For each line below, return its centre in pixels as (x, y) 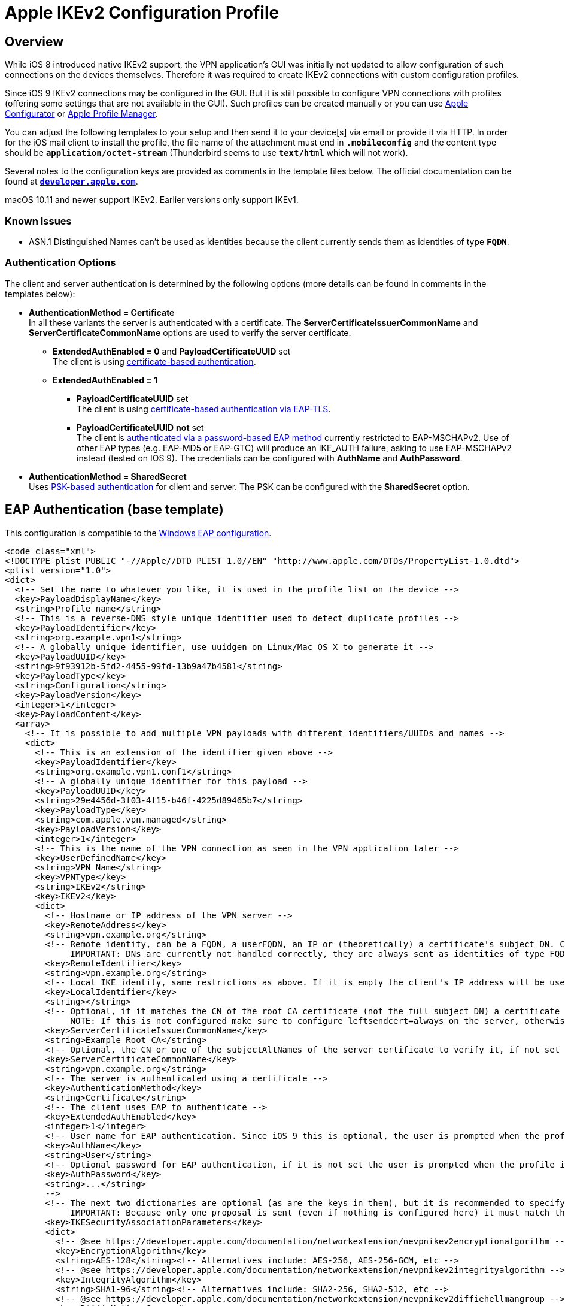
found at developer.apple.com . (72, 182)
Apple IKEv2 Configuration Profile (142, 13)
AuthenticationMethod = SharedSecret (108, 476)
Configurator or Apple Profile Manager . (81, 114)
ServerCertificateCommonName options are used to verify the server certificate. (190, 332)
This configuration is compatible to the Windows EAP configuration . (138, 533)
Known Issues (38, 221)
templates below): (40, 294)
